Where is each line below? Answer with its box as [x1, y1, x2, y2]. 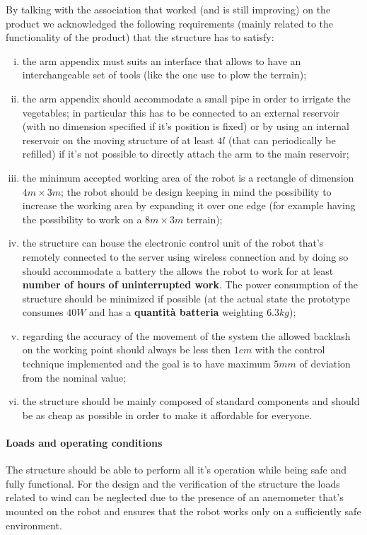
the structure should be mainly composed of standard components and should [22, 394, 360, 408]
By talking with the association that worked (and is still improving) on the [6, 2, 331, 16]
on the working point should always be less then [22, 342, 231, 357]
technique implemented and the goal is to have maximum [22, 356, 271, 371]
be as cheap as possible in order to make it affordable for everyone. [22, 407, 312, 422]
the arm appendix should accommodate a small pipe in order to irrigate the [22, 90, 351, 105]
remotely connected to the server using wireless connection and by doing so [22, 249, 349, 264]
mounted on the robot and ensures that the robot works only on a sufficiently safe [6, 504, 361, 519]
